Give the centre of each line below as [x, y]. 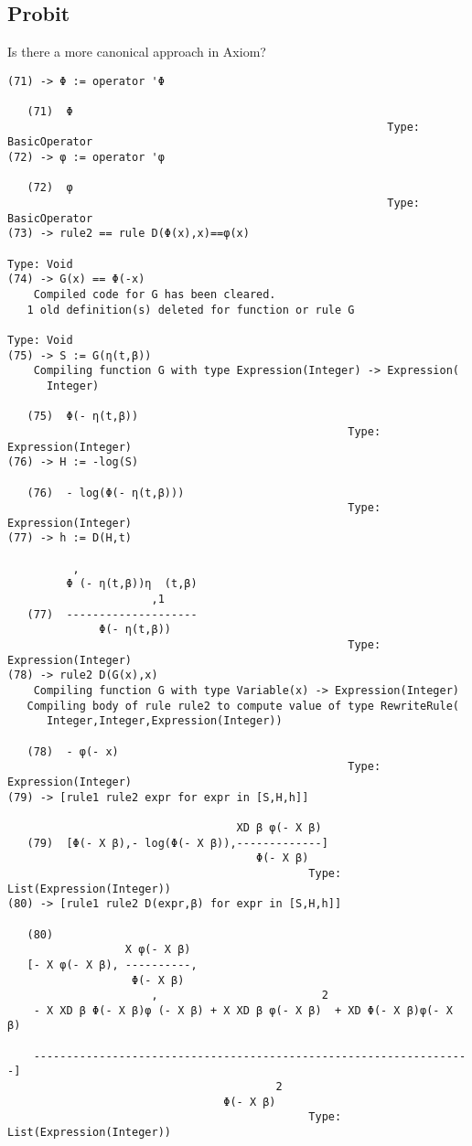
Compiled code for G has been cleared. [155, 294]
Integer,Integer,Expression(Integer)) [164, 721]
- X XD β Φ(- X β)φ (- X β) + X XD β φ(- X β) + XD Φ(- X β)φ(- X [243, 1010]
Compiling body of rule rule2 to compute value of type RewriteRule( [243, 706]
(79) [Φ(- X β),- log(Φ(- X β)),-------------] [177, 843]
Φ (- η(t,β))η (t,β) [132, 584]
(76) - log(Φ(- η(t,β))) [106, 493]
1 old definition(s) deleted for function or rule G [191, 310]
